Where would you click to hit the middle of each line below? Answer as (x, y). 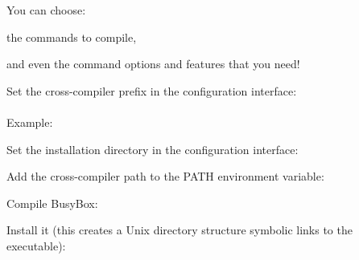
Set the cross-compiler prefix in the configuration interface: (152, 90)
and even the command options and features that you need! (153, 64)
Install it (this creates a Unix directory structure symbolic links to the (179, 230)
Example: (30, 122)
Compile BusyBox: (52, 203)
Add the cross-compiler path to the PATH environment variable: (165, 176)
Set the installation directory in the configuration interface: (153, 149)
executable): (36, 245)
